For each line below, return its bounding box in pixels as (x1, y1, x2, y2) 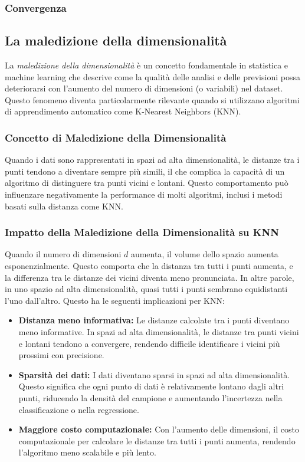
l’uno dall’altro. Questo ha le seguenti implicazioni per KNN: (5, 294, 225, 306)
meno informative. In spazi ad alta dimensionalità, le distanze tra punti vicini (18, 325, 299, 338)
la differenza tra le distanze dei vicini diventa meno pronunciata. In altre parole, (5, 271, 294, 283)
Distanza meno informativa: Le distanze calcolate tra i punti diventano (18, 314, 290, 326)
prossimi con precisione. (18, 349, 104, 361)
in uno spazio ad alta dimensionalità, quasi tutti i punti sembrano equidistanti (5, 283, 288, 295)
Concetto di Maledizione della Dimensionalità (5, 130, 227, 145)
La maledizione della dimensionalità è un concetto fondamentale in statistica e (5, 59, 288, 71)
